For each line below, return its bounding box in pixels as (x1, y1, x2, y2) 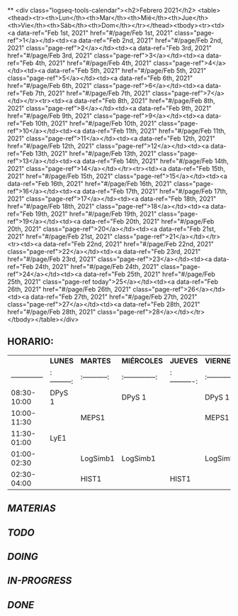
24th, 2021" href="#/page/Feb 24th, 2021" (35, 263, 159, 270)
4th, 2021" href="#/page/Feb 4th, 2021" (35, 59, 152, 67)
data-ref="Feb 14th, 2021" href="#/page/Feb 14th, (82, 157, 229, 165)
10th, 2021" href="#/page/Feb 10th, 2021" (35, 119, 157, 127)
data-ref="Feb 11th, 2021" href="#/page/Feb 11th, (82, 127, 227, 135)
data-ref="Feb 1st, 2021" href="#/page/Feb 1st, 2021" (16, 28, 174, 37)
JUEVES (169, 356, 198, 365)
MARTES (80, 356, 111, 365)
